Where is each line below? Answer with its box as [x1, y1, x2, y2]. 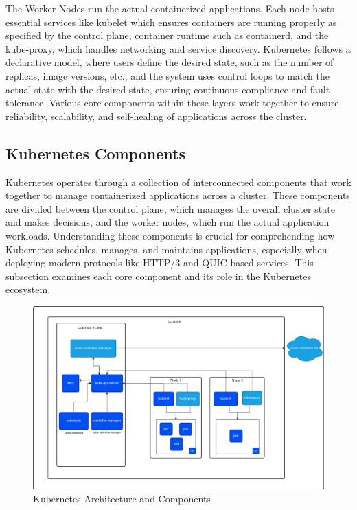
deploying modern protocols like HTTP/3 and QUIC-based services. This [5, 255, 314, 270]
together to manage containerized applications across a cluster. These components [5, 188, 350, 202]
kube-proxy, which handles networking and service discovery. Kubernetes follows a [5, 41, 351, 56]
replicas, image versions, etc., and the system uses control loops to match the [5, 68, 330, 82]
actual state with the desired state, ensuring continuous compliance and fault [5, 82, 330, 96]
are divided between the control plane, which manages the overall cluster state [5, 201, 335, 216]
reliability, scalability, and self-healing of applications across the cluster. [5, 108, 307, 123]
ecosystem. [5, 282, 51, 297]
